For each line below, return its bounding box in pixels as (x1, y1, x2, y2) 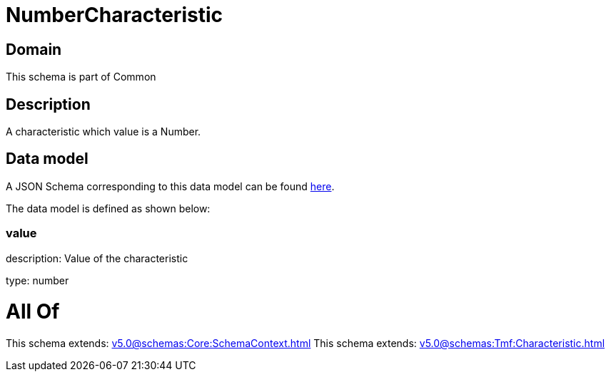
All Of (6, 299, 60, 324)
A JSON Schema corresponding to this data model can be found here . (6, 180, 335, 192)
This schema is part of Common (6, 71, 156, 83)
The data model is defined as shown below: (6, 202, 211, 215)
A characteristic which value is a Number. (6, 125, 201, 138)
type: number (6, 274, 69, 286)
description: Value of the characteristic (6, 252, 188, 264)
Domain (6, 40, 62, 58)
